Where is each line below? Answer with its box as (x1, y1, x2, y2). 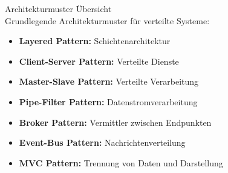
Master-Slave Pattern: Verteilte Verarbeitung (19, 75, 199, 88)
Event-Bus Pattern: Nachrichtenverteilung (19, 136, 186, 149)
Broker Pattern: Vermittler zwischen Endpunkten (19, 116, 212, 128)
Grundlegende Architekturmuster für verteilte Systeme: (5, 14, 210, 27)
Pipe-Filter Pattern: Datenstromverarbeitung (19, 95, 198, 108)
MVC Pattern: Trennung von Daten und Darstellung (19, 156, 223, 169)
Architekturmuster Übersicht (5, 2, 112, 15)
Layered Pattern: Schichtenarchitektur (19, 34, 171, 47)
